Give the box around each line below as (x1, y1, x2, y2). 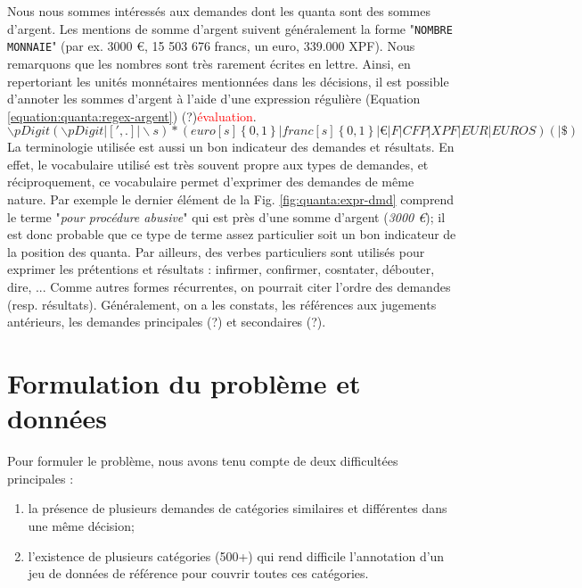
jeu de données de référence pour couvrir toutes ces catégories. (28, 564, 369, 583)
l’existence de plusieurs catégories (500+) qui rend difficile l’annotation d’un (28, 546, 445, 565)
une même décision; (28, 516, 135, 534)
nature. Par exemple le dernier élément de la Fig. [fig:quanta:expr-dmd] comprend (7, 190, 455, 209)
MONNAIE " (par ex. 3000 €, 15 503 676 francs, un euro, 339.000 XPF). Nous (7, 37, 415, 55)
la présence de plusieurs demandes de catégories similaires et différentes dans (28, 499, 447, 518)
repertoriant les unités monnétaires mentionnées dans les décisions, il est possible (7, 71, 449, 90)
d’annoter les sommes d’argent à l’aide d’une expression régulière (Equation (7, 89, 421, 108)
